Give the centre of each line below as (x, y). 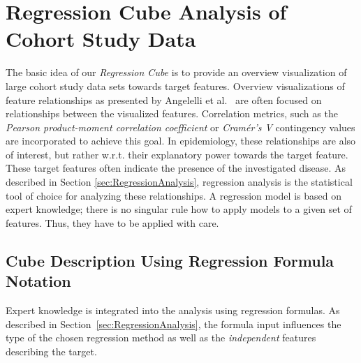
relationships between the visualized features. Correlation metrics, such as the (172, 113)
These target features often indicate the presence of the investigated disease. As (176, 168)
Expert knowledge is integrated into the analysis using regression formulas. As (173, 310)
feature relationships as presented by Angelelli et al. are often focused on (164, 99)
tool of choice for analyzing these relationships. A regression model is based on (174, 195)
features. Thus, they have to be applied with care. (112, 222)
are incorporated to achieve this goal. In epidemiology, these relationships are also (181, 141)
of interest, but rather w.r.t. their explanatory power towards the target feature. (177, 154)
